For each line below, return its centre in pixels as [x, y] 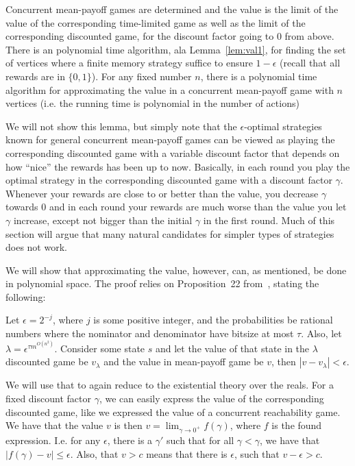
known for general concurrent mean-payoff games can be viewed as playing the [170, 139]
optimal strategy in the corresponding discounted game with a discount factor [169, 180]
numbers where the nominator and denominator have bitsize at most [150, 333]
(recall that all [310, 63]
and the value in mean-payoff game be [184, 361]
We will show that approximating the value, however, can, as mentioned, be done [176, 270]
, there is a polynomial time [259, 76]
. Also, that [94, 453]
